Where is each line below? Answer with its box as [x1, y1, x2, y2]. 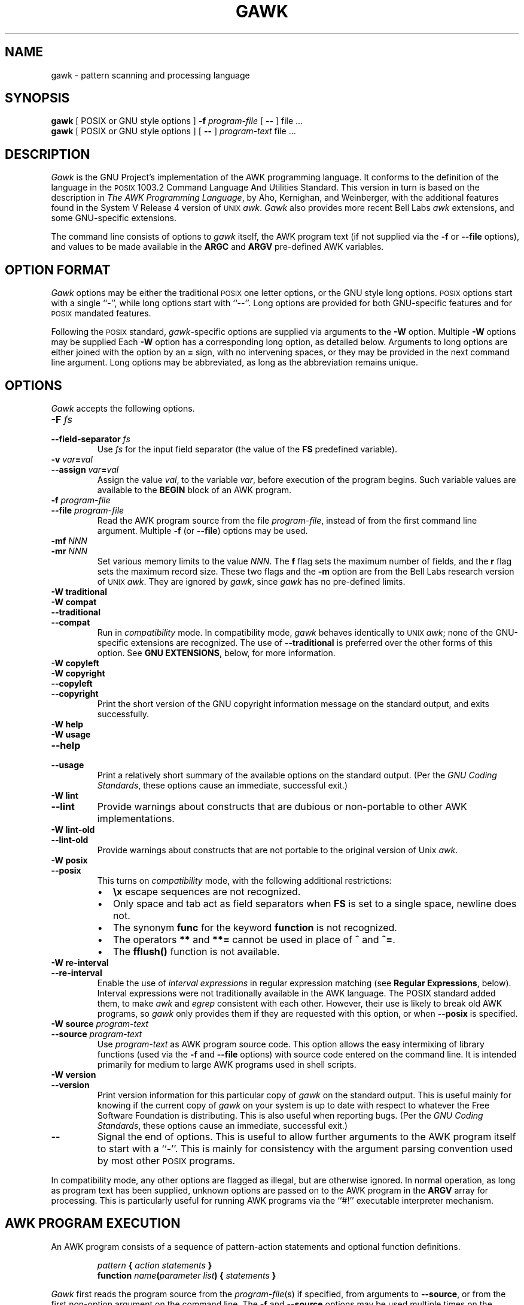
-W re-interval [51, 957, 109, 968]
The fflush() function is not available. [112, 945, 280, 957]
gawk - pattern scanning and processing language [51, 70, 250, 80]
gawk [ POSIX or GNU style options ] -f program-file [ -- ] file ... [51, 116, 303, 126]
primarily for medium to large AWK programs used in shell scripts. [97, 1059, 357, 1070]
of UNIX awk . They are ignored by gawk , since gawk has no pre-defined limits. [97, 576, 406, 587]
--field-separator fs [51, 433, 130, 444]
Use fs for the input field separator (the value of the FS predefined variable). [97, 443, 397, 454]
